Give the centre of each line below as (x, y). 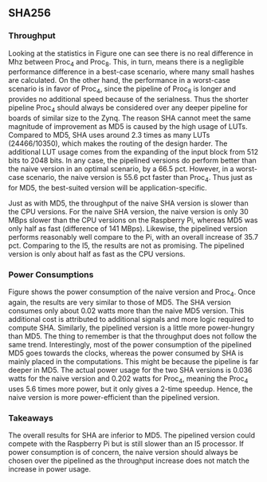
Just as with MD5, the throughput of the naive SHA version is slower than (128, 203)
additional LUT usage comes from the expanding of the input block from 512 (133, 152)
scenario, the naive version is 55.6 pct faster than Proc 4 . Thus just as (139, 178)
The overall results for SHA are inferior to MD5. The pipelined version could (132, 435)
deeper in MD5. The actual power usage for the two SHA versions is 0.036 (130, 370)
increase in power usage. (50, 469)
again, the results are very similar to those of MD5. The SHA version (120, 302)
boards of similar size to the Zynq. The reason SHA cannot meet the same (130, 118)
